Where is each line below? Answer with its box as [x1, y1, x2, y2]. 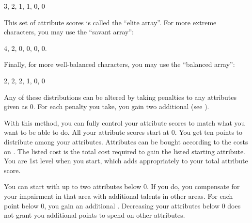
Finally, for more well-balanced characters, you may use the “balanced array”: [4, 59, 235, 69]
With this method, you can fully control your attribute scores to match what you [4, 117, 245, 127]
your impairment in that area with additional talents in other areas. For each [4, 191, 233, 201]
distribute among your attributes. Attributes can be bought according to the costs [4, 136, 248, 146]
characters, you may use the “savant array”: [4, 27, 134, 37]
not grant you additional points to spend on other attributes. [4, 210, 185, 220]
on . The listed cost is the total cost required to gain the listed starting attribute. [4, 146, 245, 156]
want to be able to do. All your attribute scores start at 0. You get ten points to [4, 127, 243, 137]
